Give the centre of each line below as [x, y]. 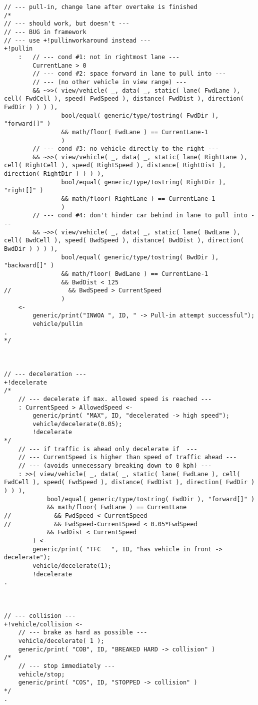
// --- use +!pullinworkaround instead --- [77, 40]
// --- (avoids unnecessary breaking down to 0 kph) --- [115, 466]
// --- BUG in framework [45, 32]
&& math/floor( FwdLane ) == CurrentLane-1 [135, 132]
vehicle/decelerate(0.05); [77, 424]
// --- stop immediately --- [66, 666]
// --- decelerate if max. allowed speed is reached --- [115, 399]
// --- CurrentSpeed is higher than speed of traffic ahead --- [127, 457]
